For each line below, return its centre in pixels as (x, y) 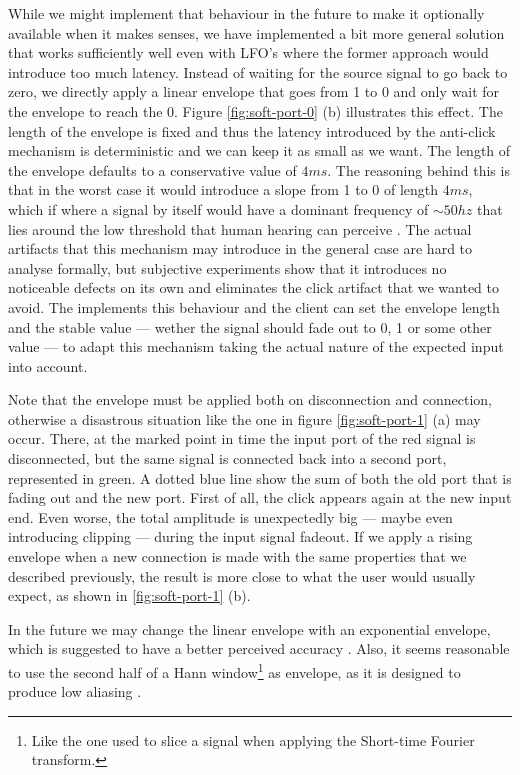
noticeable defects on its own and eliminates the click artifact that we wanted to (253, 287)
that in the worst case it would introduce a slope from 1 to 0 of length (223, 189)
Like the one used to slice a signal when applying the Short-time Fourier (253, 739)
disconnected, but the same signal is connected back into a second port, (227, 458)
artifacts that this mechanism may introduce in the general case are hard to (240, 248)
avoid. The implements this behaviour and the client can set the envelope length (254, 306)
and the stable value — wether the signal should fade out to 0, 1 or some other (250, 326)
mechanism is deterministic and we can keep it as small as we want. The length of (259, 150)
